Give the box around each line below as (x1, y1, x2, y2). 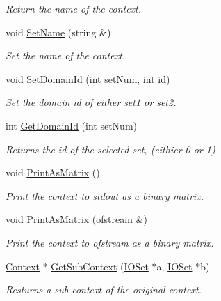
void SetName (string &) (6, 24, 111, 39)
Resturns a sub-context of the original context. (6, 282, 202, 297)
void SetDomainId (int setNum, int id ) (6, 71, 170, 86)
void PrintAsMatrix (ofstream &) (6, 212, 147, 226)
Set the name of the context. (6, 48, 126, 63)
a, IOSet (156, 258, 193, 273)
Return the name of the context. (6, 1, 142, 15)
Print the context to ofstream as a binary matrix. (6, 235, 214, 249)
